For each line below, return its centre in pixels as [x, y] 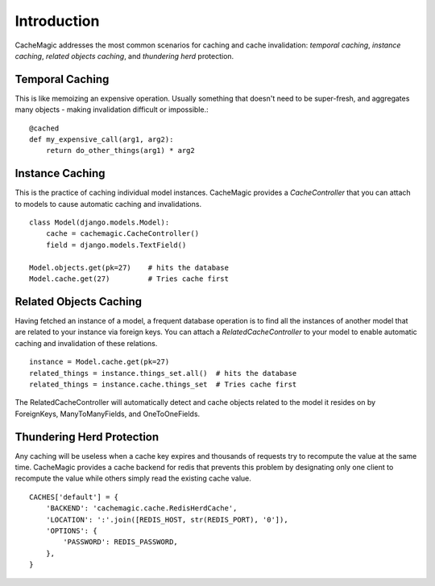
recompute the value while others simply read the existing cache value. [133, 478]
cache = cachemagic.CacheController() [122, 234]
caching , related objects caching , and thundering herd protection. [124, 56]
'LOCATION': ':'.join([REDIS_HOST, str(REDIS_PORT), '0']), [167, 520]
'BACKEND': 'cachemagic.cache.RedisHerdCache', [141, 508]
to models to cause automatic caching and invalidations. [108, 204]
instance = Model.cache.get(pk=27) [99, 362]
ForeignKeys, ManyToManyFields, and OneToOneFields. [108, 414]
